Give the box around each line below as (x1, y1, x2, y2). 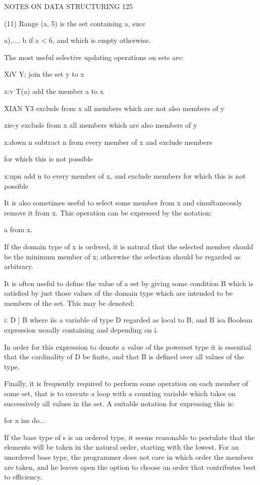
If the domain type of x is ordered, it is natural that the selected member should (4, 241, 253, 251)
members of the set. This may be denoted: (4, 297, 135, 308)
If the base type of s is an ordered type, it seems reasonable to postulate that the (4, 432, 255, 442)
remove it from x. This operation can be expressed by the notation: (4, 207, 212, 218)
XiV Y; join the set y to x (4, 69, 84, 79)
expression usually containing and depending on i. (4, 325, 159, 335)
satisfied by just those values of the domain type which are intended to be (4, 288, 233, 298)
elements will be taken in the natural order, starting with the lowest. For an (4, 442, 239, 452)
